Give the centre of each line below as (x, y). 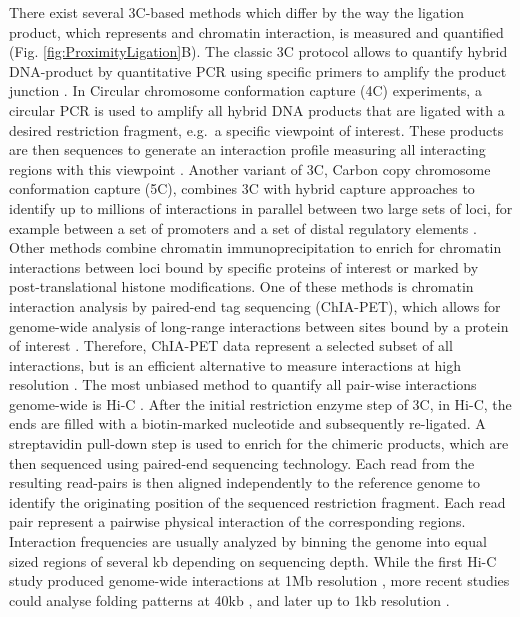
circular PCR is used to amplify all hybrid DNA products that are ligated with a (257, 109)
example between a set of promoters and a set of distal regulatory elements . (243, 227)
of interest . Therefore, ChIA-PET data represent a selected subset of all (231, 345)
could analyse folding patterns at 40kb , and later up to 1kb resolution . (229, 599)
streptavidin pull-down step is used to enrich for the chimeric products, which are (259, 443)
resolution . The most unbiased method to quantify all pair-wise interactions (243, 384)
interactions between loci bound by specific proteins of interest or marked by (244, 266)
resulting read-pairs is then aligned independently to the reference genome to (244, 482)
